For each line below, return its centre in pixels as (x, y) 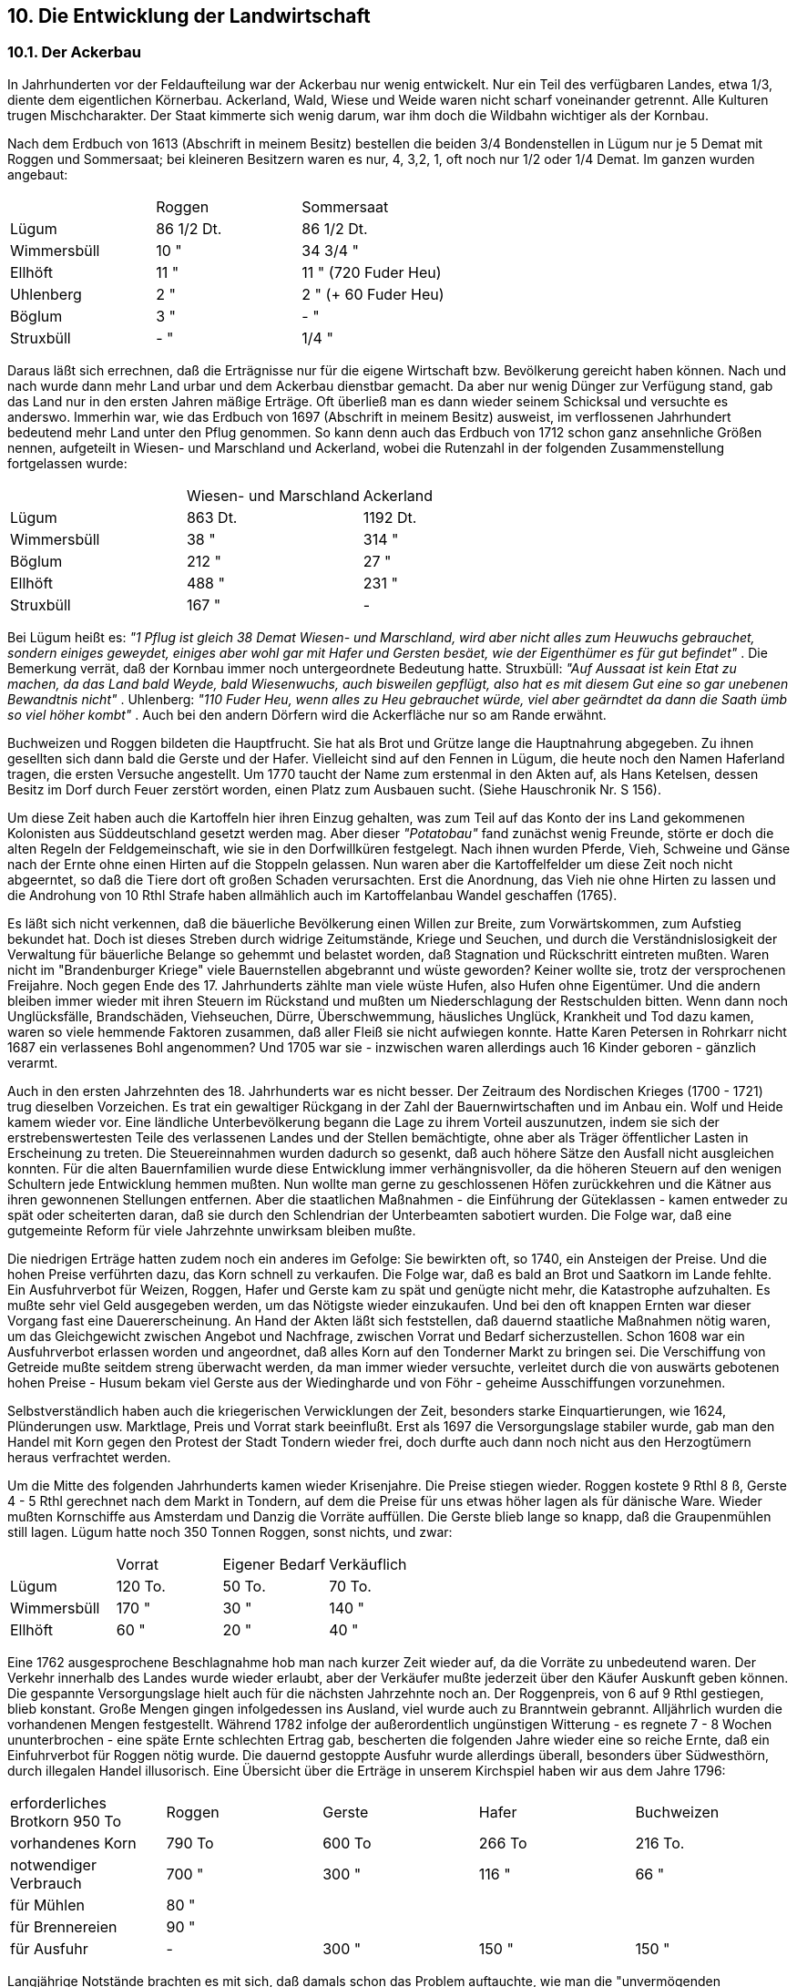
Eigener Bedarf (274, 1564)
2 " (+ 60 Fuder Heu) (373, 294)
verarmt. (33, 1062)
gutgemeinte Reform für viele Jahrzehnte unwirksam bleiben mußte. (212, 1230)
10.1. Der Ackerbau (74, 52)
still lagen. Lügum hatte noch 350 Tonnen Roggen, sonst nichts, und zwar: (230, 1531)
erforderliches (58, 1803)
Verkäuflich (368, 1564)
